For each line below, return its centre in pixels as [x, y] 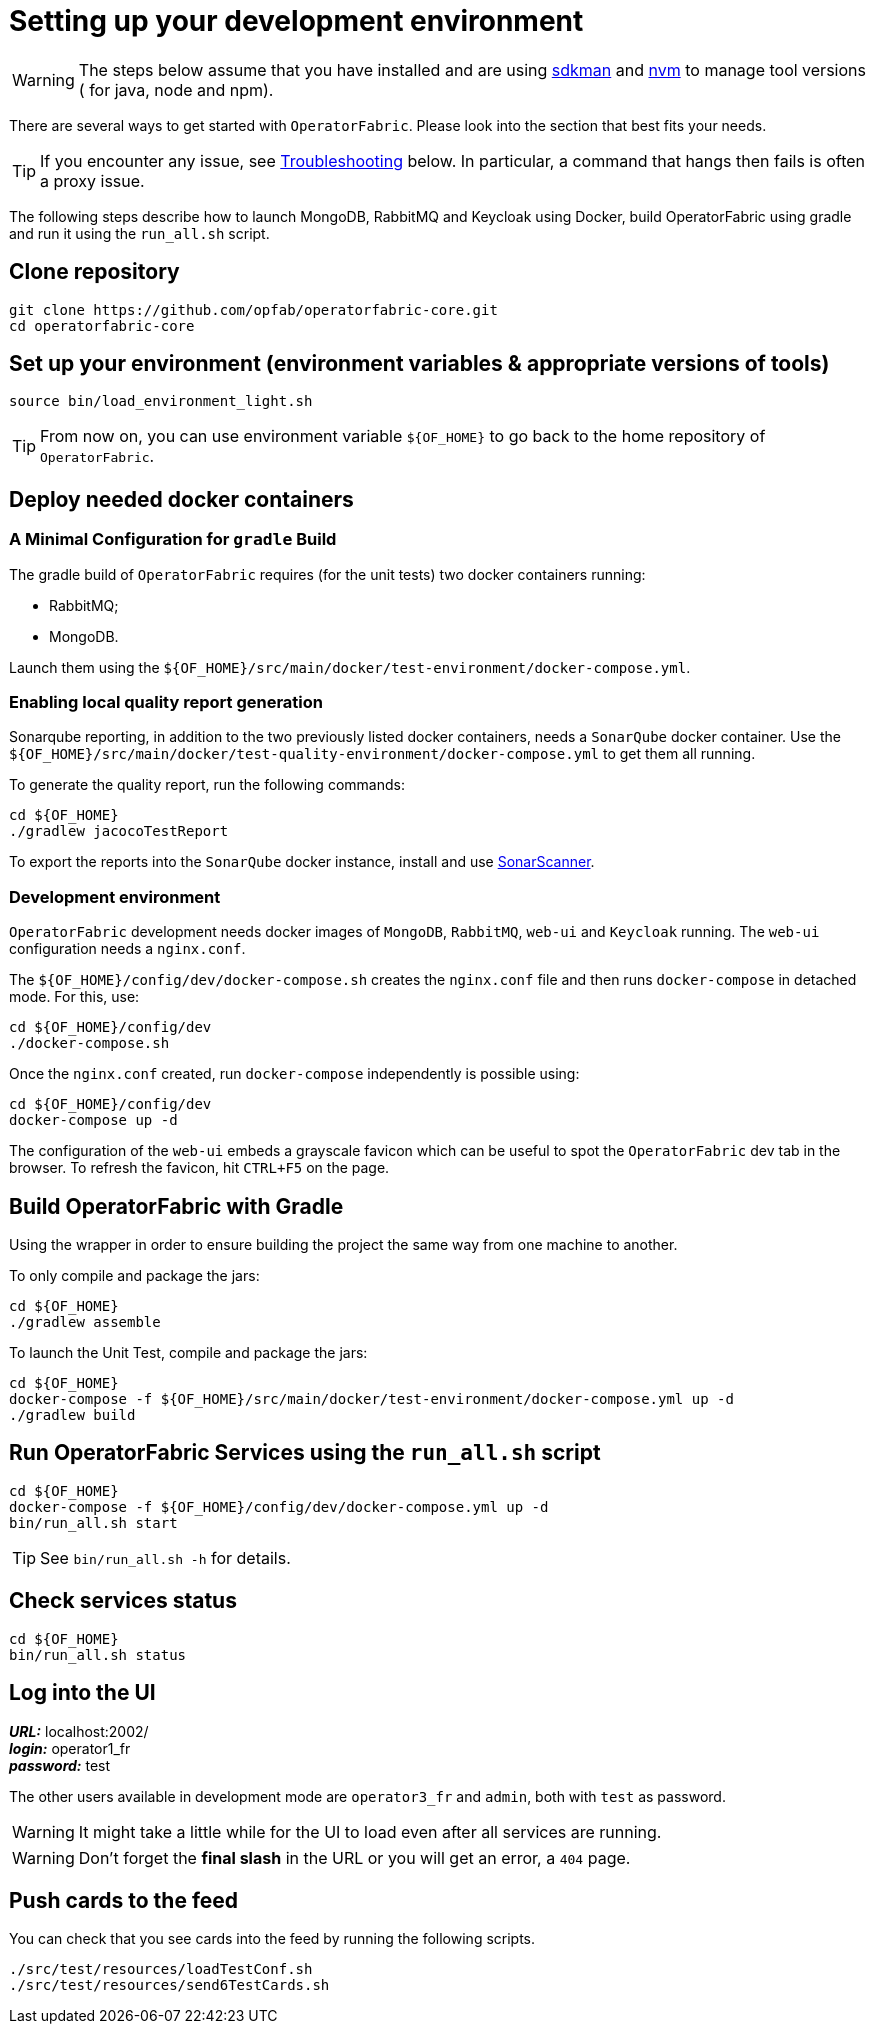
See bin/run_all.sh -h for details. [165, 1557]
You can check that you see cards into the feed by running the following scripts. [272, 1939]
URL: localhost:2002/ [79, 1731]
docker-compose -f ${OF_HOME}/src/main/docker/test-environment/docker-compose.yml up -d [371, 1399]
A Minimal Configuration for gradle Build [173, 539]
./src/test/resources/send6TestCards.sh [169, 1985]
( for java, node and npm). [176, 89]
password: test [60, 1765]
